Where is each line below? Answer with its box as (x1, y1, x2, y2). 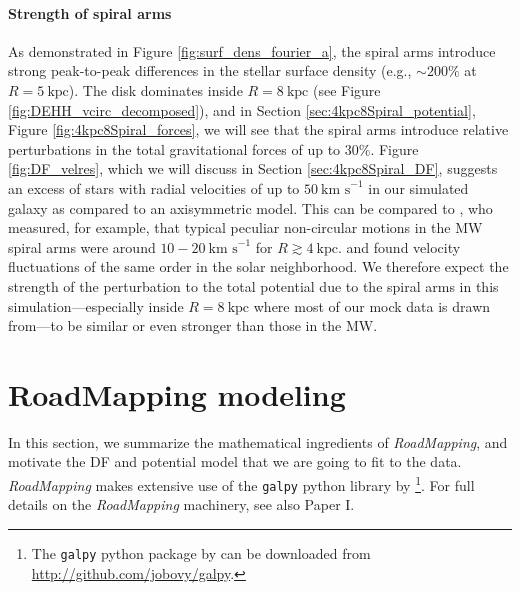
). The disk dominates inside (68, 79, 243, 100)
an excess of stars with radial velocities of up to (8, 177, 300, 198)
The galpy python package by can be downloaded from (31, 542, 371, 563)
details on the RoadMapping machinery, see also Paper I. (8, 494, 355, 515)
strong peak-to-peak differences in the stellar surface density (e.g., (8, 60, 412, 81)
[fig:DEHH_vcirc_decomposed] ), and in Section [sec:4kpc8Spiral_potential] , (8, 99, 476, 120)
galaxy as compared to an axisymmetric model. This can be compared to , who (8, 197, 493, 218)
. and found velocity (338, 236, 461, 257)
